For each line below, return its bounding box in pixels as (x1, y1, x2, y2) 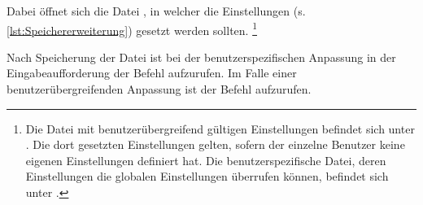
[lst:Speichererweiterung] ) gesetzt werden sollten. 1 (7, 19, 257, 38)
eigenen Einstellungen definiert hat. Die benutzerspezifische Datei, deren (25, 151, 386, 168)
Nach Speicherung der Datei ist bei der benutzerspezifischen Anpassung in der (7, 48, 396, 65)
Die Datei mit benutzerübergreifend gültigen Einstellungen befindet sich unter (25, 120, 415, 137)
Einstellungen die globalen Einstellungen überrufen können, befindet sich (25, 168, 389, 185)
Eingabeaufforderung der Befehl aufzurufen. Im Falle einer (7, 64, 297, 81)
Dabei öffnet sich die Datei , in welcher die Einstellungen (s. (7, 2, 306, 19)
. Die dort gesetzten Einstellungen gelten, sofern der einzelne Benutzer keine (25, 136, 405, 153)
